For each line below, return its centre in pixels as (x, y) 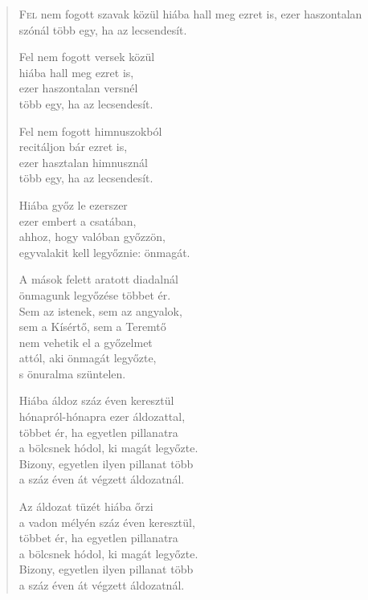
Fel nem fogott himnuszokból (90, 131)
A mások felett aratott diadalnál (98, 279)
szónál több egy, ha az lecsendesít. (103, 29)
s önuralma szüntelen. (72, 373)
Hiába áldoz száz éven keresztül (96, 400)
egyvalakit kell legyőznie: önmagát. (104, 252)
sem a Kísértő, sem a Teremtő (92, 327)
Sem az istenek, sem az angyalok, (100, 310)
